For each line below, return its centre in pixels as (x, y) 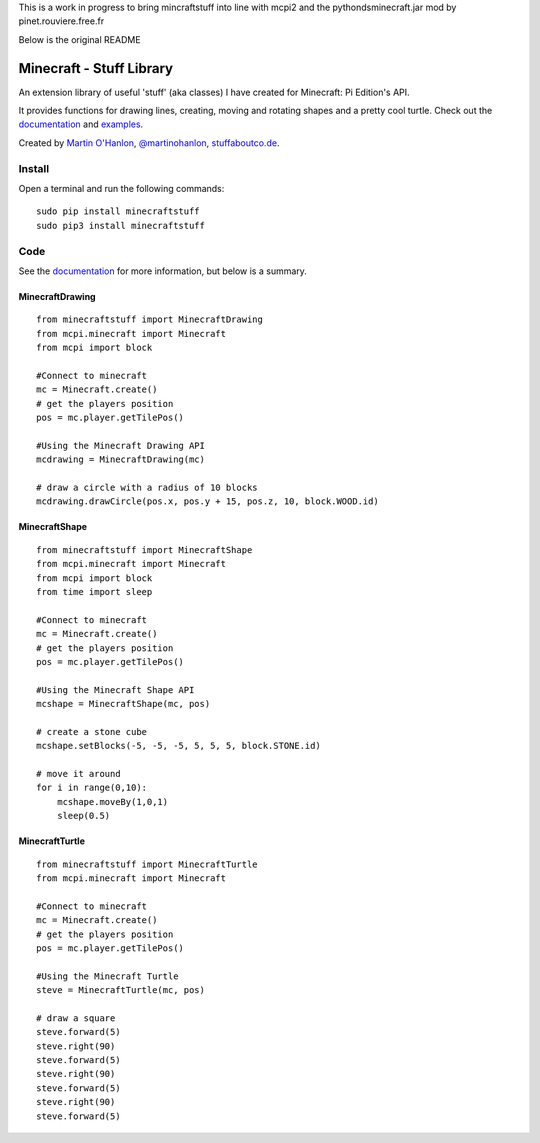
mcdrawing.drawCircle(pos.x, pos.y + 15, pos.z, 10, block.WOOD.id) (207, 501)
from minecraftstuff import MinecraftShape (144, 549)
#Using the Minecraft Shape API (115, 689)
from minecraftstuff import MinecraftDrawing (150, 319)
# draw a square (76, 1018)
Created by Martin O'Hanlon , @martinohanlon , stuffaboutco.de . (149, 142)
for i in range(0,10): (92, 788)
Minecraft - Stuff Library (96, 68)
